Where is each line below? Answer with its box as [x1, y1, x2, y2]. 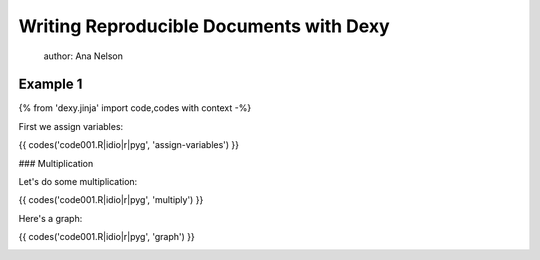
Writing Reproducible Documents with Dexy [18, 15, 390, 37]
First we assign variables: [18, 120, 124, 132]
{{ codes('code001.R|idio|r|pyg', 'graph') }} [18, 231, 195, 243]
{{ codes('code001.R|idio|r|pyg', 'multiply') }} [18, 194, 204, 206]
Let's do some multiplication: [18, 176, 138, 188]
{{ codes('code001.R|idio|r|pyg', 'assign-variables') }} [18, 139, 240, 151]
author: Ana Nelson [43, 50, 124, 62]
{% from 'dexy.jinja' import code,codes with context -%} [18, 102, 252, 114]
